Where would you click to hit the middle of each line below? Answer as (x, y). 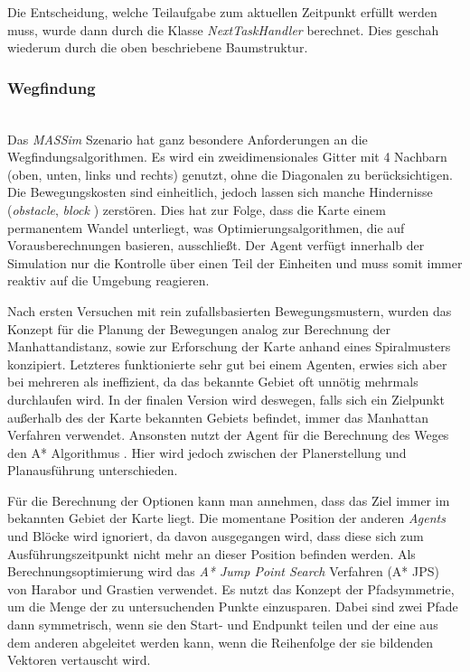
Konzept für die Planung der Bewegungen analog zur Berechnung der (199, 328)
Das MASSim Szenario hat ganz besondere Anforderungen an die (188, 139)
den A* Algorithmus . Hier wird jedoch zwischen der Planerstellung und (207, 452)
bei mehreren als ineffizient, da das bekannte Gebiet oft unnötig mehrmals (213, 382)
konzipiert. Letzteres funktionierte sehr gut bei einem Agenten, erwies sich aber (227, 364)
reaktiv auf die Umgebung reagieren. (108, 280)
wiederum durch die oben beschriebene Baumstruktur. (158, 47)
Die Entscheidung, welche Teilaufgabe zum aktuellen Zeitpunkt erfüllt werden (222, 12)
